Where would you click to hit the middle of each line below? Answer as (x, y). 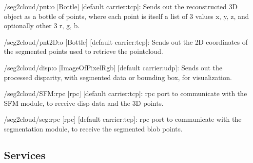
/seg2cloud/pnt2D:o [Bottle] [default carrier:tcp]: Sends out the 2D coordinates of (126, 41)
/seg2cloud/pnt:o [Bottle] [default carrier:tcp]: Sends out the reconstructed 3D (121, 6)
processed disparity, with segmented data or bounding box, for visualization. (118, 77)
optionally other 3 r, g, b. (42, 25)
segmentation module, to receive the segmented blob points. (93, 128)
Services (25, 155)
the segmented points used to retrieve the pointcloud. (84, 51)
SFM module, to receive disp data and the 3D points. (84, 103)
